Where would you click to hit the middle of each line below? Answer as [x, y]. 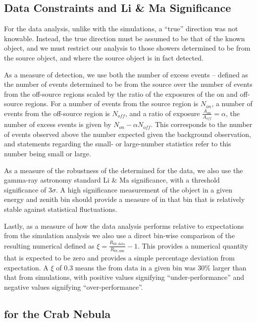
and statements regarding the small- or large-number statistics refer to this [118, 144]
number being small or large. [48, 153]
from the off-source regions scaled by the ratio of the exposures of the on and [121, 94]
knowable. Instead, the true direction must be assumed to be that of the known [125, 38]
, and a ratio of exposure [162, 113]
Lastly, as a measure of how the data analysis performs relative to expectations [124, 225]
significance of [25, 189]
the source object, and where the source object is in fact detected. [104, 57]
